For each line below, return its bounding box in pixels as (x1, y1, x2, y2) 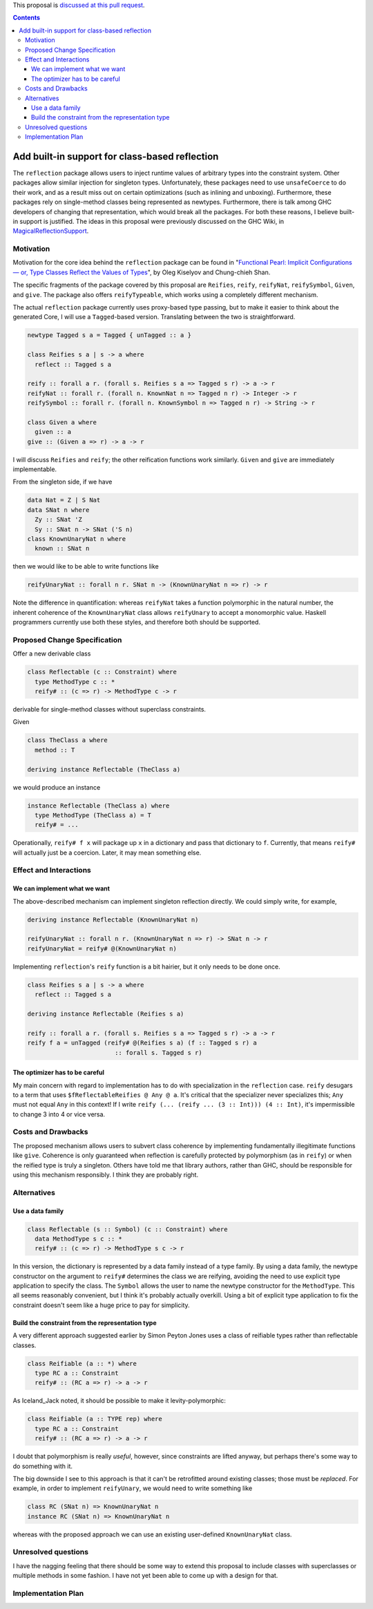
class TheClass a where (27, 736, 108, 744)
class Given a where (27, 418, 97, 426)
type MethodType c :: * (35, 678, 115, 685)
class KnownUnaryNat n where (27, 535, 126, 543)
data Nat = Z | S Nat (27, 496, 101, 504)
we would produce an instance (12, 783, 101, 791)
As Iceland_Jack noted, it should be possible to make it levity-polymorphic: (12, 1396, 226, 1405)
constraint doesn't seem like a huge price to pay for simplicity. (12, 1301, 190, 1309)
